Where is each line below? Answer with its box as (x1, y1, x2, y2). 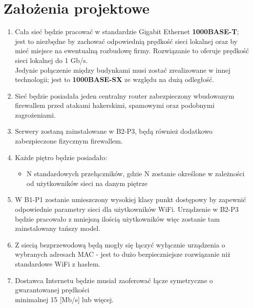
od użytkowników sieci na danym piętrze (26, 178, 148, 188)
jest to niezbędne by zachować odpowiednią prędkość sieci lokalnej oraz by (15, 36, 238, 46)
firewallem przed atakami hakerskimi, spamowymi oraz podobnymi (15, 100, 215, 110)
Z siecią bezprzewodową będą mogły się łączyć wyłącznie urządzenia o (15, 239, 225, 249)
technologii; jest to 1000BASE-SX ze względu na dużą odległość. (15, 74, 214, 84)
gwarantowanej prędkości (15, 285, 90, 295)
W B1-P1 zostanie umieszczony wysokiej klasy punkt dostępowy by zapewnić (15, 194, 246, 205)
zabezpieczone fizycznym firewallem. (15, 136, 123, 146)
